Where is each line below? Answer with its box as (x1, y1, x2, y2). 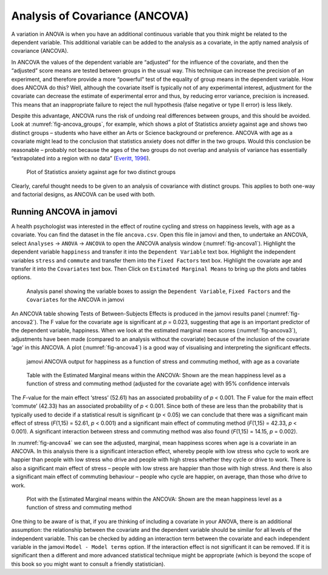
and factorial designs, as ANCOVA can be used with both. (11, 191, 155, 198)
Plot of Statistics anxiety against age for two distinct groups (26, 168, 176, 176)
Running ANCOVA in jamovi (11, 207, 118, 217)
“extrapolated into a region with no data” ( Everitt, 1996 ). (11, 155, 151, 162)
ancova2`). (11, 318, 39, 325)
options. (11, 274, 32, 281)
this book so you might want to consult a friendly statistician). (11, 560, 165, 568)
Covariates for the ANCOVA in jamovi (26, 296, 125, 303)
